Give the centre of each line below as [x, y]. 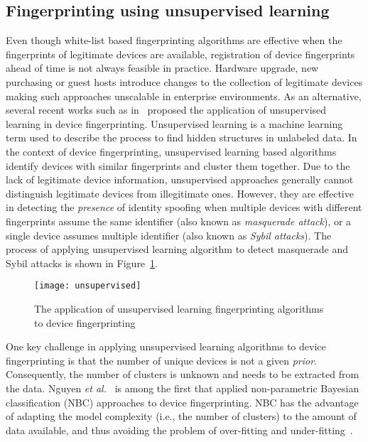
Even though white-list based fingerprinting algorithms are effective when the [174, 40]
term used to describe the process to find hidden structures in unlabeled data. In [182, 138]
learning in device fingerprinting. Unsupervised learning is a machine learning [174, 123]
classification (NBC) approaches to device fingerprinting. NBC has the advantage [182, 402]
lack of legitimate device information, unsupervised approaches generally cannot [180, 179]
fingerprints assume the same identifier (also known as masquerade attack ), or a [179, 221]
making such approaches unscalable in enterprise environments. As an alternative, [184, 96]
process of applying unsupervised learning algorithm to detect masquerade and [177, 249]
